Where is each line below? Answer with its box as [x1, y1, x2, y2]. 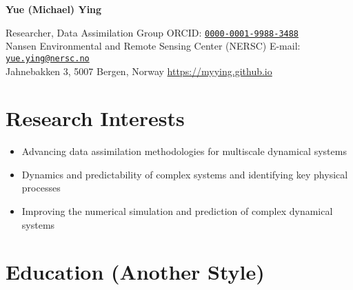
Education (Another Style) [6, 258, 265, 286]
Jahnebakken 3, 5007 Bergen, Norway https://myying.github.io [6, 63, 272, 78]
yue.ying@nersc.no [6, 53, 90, 63]
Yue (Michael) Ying [6, 2, 102, 16]
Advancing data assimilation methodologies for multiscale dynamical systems [21, 144, 347, 158]
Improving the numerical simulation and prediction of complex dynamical [21, 204, 333, 218]
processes [21, 180, 61, 195]
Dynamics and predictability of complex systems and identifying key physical [21, 167, 348, 181]
